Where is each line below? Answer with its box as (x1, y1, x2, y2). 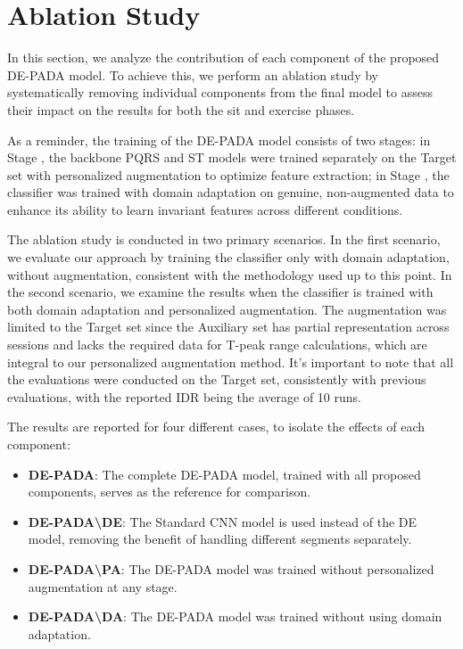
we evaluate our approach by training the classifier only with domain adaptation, (7, 248, 450, 267)
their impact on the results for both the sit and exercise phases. (7, 100, 355, 119)
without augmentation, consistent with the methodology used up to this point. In (7, 265, 452, 283)
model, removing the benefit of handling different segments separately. (28, 530, 412, 548)
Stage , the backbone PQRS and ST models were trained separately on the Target (7, 148, 457, 167)
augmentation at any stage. (28, 577, 178, 596)
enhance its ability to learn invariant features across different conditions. (7, 200, 403, 218)
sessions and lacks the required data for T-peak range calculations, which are (7, 335, 427, 354)
